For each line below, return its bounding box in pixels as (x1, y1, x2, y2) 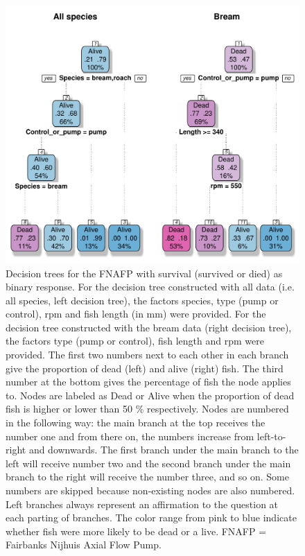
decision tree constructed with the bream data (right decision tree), (6, 320, 292, 334)
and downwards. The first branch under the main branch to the (28, 442, 299, 457)
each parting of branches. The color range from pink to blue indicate (6, 510, 297, 525)
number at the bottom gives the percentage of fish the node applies (6, 374, 291, 389)
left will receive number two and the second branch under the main (6, 455, 291, 470)
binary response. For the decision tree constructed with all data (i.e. (6, 279, 295, 294)
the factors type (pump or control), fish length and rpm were (6, 333, 264, 348)
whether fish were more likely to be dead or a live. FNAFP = (6, 523, 267, 538)
